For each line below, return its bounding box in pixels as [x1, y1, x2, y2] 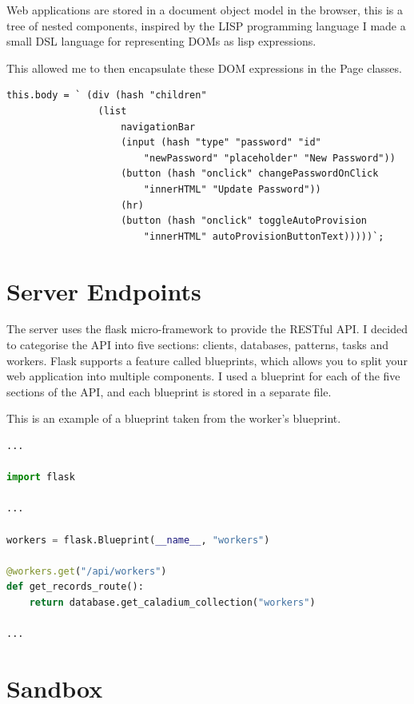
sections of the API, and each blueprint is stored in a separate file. [6, 383, 332, 400]
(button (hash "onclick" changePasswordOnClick [121, 168, 379, 180]
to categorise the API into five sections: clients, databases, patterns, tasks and [6, 336, 389, 353]
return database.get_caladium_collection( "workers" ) [29, 596, 316, 608]
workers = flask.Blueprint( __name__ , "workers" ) [6, 534, 270, 546]
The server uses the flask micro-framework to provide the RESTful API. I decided [6, 320, 408, 337]
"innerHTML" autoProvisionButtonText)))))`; [143, 230, 384, 242]
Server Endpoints [6, 274, 201, 307]
